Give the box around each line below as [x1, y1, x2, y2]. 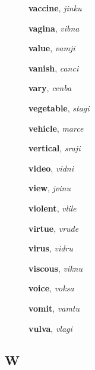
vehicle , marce [28, 122, 84, 134]
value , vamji [28, 42, 75, 54]
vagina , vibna [28, 21, 80, 34]
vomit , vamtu [28, 301, 80, 314]
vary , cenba [28, 82, 72, 94]
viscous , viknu [28, 262, 83, 274]
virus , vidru [28, 242, 73, 254]
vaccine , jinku [28, 2, 82, 14]
